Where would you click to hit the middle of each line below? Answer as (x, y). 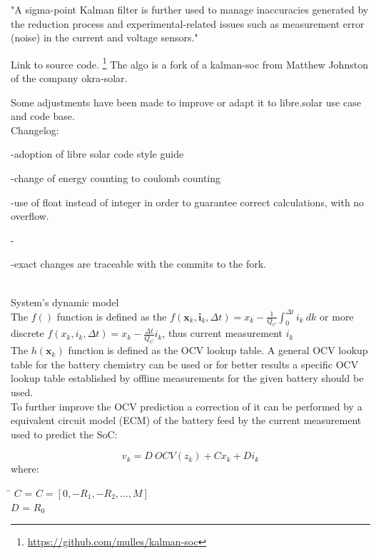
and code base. (43, 116)
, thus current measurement (223, 333)
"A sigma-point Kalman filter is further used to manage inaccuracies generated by (190, 9)
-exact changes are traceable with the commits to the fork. (138, 264)
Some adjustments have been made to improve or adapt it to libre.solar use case (186, 102)
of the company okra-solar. (69, 78)
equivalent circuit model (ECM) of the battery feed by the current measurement (186, 420)
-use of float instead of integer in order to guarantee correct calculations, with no (188, 202)
